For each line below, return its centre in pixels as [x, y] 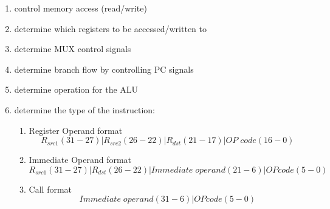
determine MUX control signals [73, 49]
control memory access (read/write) [81, 8]
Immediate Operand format [80, 160]
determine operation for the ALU [76, 89]
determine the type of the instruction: [84, 109]
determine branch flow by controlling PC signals [104, 69]
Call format [50, 189]
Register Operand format [76, 130]
